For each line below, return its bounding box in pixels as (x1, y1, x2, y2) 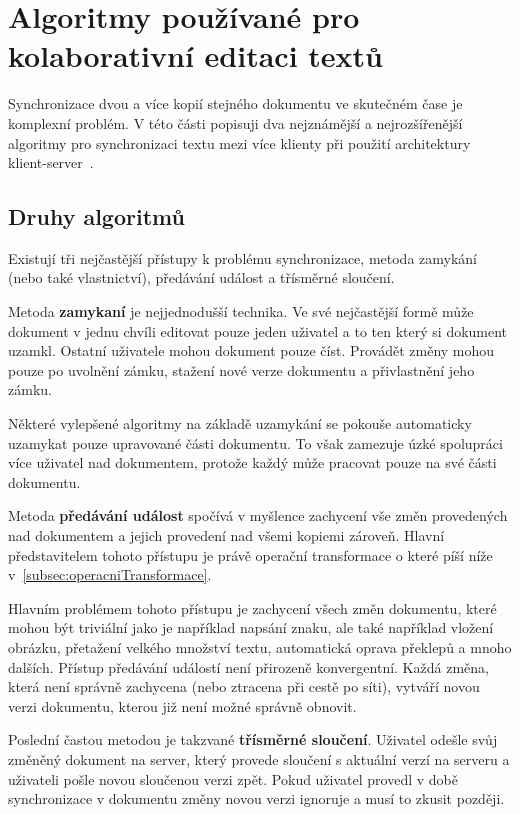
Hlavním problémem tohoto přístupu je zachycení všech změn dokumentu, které (8, 597, 497, 618)
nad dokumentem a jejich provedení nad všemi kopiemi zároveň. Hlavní (8, 525, 445, 546)
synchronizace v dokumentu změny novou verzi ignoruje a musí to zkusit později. (8, 788, 505, 809)
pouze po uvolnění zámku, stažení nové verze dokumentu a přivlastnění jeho (8, 359, 475, 380)
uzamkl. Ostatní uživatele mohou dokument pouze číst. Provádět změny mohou (8, 340, 495, 361)
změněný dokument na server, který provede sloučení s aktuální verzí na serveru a (8, 748, 510, 769)
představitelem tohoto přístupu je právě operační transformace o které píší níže (8, 544, 493, 565)
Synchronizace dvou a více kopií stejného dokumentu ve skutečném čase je (8, 93, 463, 114)
